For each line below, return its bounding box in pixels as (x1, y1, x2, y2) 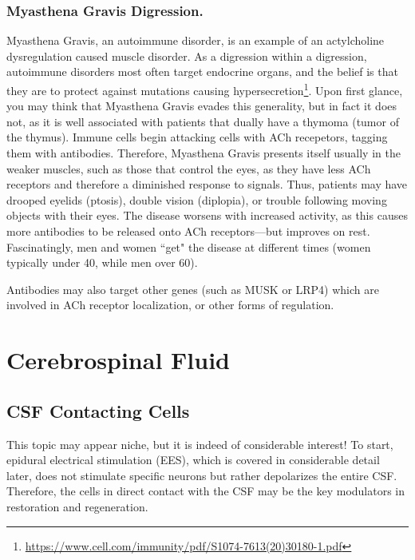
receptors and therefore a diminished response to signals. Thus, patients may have (6, 176, 408, 193)
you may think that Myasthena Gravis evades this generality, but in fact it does (6, 97, 397, 114)
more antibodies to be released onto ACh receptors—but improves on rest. (6, 223, 370, 239)
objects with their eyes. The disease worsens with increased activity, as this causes (6, 207, 408, 224)
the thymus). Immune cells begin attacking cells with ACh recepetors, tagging (6, 129, 388, 145)
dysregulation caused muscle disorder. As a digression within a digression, (6, 47, 367, 64)
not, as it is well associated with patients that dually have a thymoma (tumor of (6, 113, 399, 129)
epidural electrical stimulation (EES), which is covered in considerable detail (6, 451, 380, 468)
